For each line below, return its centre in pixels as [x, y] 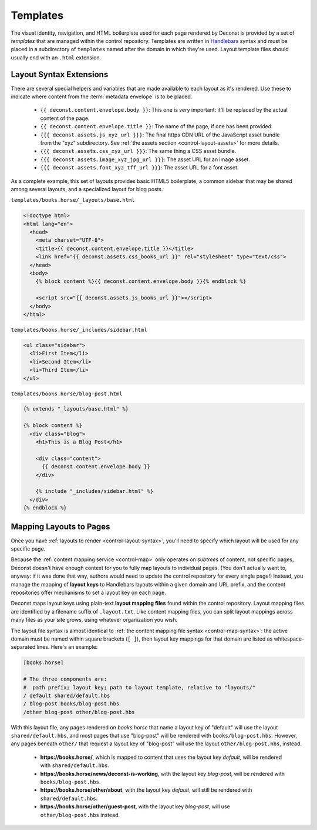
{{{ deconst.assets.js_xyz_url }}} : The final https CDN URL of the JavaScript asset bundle [160, 135]
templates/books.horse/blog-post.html [67, 394]
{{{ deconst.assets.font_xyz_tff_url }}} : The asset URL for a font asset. [139, 168]
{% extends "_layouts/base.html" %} [76, 409]
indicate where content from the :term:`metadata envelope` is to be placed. [102, 96]
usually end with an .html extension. [56, 57]
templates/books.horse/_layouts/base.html [73, 200]
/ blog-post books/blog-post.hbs [71, 704]
